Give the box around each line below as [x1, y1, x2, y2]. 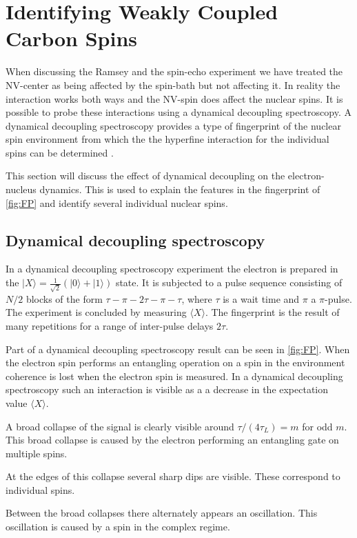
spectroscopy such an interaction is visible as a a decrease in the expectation [6, 382, 329, 397]
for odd [302, 419, 333, 433]
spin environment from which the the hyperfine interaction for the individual [6, 132, 329, 146]
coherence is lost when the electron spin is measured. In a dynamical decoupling [6, 368, 343, 383]
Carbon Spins [6, 24, 138, 52]
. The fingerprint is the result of [205, 305, 340, 319]
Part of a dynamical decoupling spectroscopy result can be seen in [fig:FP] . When [6, 341, 350, 356]
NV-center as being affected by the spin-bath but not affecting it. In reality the [6, 77, 340, 92]
